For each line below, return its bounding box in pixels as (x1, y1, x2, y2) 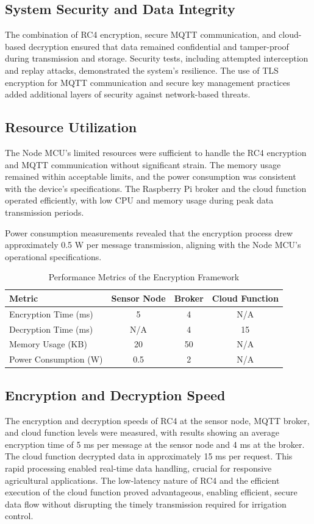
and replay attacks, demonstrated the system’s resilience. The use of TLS (5, 63, 279, 76)
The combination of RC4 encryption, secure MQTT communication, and (5, 28, 276, 41)
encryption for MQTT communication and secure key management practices (5, 76, 290, 88)
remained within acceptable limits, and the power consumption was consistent (5, 170, 296, 183)
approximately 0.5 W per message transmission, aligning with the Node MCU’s (5, 238, 301, 251)
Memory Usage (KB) (9, 338, 87, 350)
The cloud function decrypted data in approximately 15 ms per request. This (5, 450, 293, 462)
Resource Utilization (5, 118, 137, 136)
